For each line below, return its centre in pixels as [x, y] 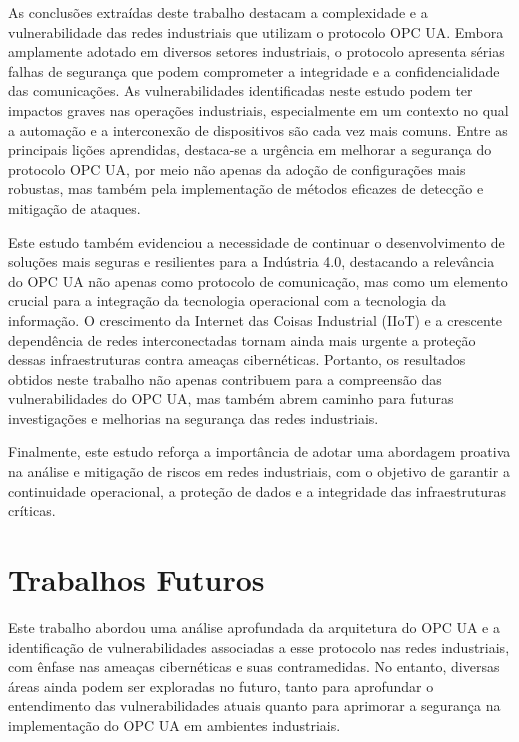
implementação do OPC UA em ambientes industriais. [174, 724]
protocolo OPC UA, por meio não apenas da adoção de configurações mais [237, 168]
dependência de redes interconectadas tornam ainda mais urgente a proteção [242, 339]
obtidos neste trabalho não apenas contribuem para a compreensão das [225, 378]
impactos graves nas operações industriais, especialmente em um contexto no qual [258, 109]
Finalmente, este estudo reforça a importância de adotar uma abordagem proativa [259, 451]
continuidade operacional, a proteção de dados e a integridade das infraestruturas [257, 490]
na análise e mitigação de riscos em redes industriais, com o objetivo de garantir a [259, 471]
